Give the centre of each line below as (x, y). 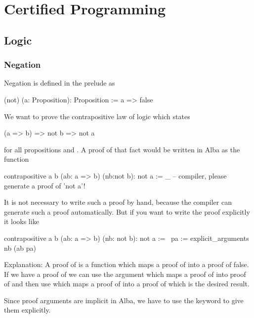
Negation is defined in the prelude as (60, 83)
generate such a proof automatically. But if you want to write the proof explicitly (127, 211)
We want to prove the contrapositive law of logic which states (97, 116)
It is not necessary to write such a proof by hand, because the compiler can (118, 202)
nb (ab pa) (20, 248)
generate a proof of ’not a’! (45, 185)
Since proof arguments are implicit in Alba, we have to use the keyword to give (124, 300)
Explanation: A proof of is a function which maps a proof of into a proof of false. (127, 264)
